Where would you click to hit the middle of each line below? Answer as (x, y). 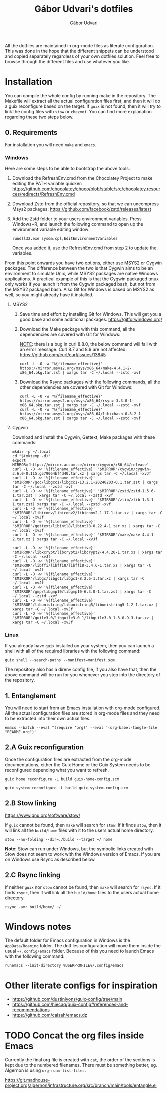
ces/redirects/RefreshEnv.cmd (44, 194)
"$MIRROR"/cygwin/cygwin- (124, 469)
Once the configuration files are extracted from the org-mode (68, 759)
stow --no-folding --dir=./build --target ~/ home (59, 839)
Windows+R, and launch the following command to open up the (78, 224)
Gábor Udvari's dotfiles (84, 9)
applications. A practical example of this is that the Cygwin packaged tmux (82, 279)
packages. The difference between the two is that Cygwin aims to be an (79, 268)
